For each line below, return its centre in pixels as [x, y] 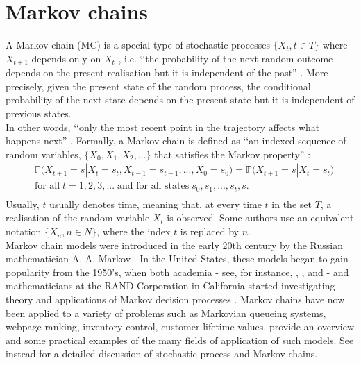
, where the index [134, 231]
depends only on [66, 58]
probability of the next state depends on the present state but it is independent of [180, 100]
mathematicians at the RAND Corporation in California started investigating [170, 286]
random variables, [43, 154]
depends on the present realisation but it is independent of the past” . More [167, 73]
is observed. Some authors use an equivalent [260, 218]
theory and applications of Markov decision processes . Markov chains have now [175, 299]
